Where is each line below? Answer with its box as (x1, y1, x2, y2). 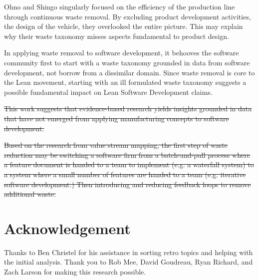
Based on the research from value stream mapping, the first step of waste (4, 140, 228, 150)
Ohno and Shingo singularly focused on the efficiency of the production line (4, 1, 235, 11)
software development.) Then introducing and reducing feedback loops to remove (4, 179, 251, 189)
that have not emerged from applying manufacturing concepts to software (4, 113, 229, 123)
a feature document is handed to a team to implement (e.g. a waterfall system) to (4, 159, 254, 170)
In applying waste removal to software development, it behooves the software (4, 47, 239, 58)
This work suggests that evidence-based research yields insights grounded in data (4, 103, 252, 114)
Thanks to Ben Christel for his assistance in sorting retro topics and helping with (4, 247, 253, 257)
